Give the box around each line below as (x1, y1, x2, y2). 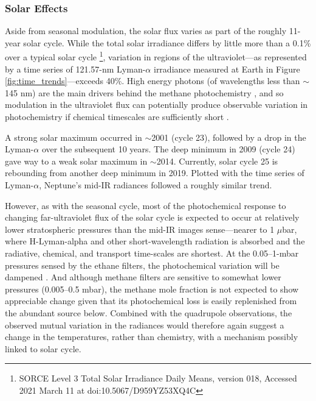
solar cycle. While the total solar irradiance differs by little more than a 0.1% (23, 36, 311, 49)
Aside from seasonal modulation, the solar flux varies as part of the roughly (5, 24, 287, 37)
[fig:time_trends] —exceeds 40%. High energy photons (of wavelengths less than (5, 74, 300, 87)
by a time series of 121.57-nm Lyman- (5, 62, 146, 75)
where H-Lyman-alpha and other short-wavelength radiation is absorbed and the (5, 235, 305, 247)
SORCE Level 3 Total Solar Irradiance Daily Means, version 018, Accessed (19, 372, 297, 385)
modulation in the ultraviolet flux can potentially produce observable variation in (5, 98, 308, 111)
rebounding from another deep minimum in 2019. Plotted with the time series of (5, 166, 304, 179)
